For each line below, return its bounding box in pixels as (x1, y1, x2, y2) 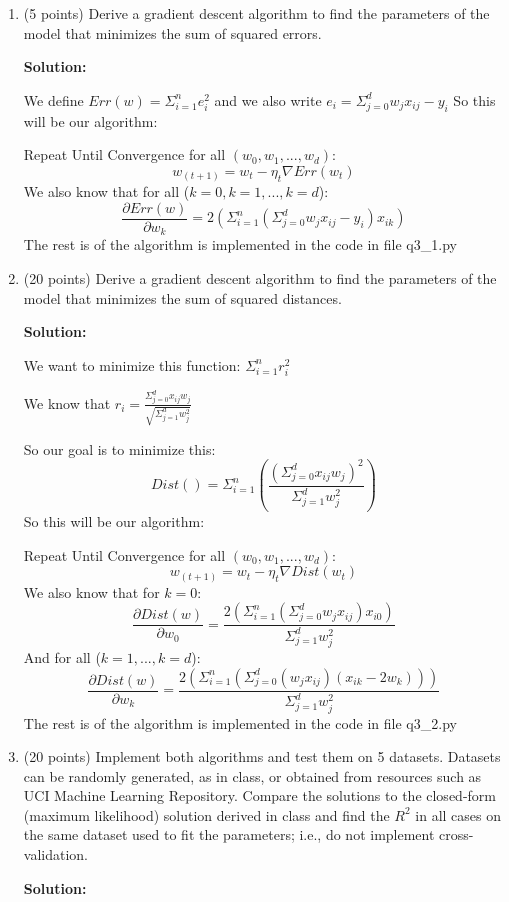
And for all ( (23, 647, 101, 668)
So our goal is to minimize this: (23, 438, 216, 459)
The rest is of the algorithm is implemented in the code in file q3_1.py (23, 234, 457, 255)
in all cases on (415, 804, 502, 825)
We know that (23, 392, 111, 413)
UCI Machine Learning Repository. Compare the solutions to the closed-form (23, 785, 496, 806)
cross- (439, 824, 474, 845)
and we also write (214, 89, 322, 110)
